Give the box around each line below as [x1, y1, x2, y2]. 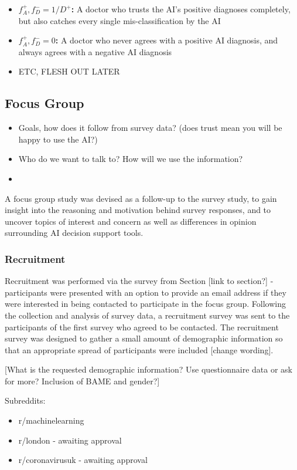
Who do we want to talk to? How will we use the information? [18, 153, 243, 165]
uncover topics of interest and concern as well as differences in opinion [5, 215, 257, 227]
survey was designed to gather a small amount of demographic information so [5, 332, 283, 344]
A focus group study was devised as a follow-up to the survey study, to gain [5, 192, 277, 204]
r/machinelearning [18, 414, 84, 427]
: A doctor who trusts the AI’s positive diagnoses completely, [71, 3, 291, 15]
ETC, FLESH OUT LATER [18, 65, 120, 77]
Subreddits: [5, 394, 46, 407]
